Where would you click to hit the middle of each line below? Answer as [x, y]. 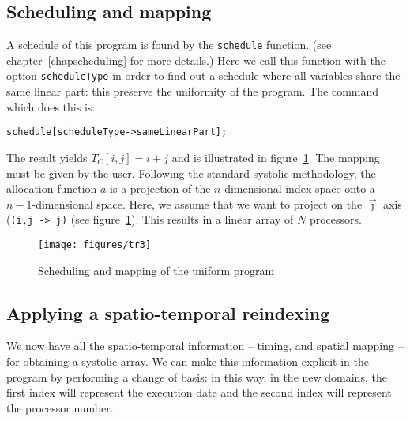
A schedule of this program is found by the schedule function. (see [169, 45]
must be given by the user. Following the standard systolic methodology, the [191, 173]
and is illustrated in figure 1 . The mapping [276, 157]
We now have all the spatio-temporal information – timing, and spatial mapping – [205, 346]
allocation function [52, 188]
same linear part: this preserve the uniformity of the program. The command [193, 91]
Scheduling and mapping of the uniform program [156, 270]
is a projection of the [160, 188]
